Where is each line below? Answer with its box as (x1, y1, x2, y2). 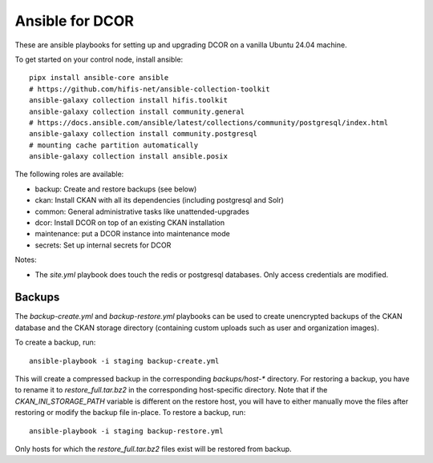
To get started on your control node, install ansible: (14, 54, 184, 64)
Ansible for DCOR (14, 12, 134, 30)
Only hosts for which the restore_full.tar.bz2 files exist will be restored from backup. (14, 445, 292, 453)
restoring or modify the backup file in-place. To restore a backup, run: (14, 408, 246, 417)
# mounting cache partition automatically (29, 140, 199, 150)
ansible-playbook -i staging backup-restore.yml (29, 426, 224, 436)
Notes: (14, 255, 37, 264)
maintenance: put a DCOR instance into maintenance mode (34, 229, 230, 239)
